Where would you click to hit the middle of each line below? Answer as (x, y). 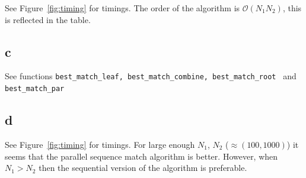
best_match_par (35, 89)
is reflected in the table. (48, 19)
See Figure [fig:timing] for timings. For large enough (100, 144)
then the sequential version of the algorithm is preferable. (143, 168)
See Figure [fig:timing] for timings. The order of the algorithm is (122, 8)
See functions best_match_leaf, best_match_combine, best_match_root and (151, 76)
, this (292, 8)
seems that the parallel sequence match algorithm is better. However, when (141, 156)
